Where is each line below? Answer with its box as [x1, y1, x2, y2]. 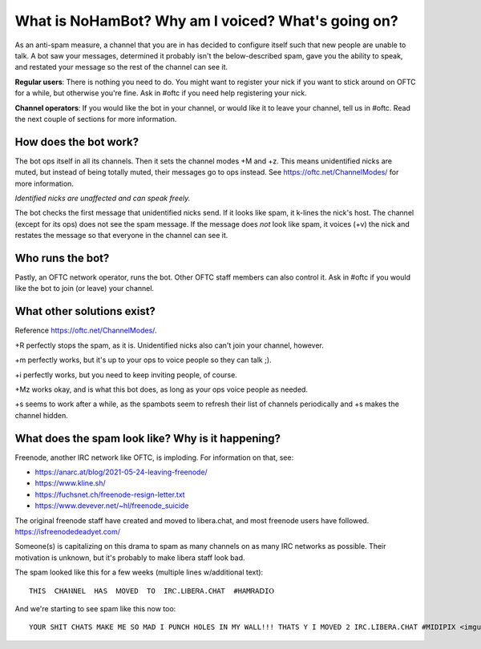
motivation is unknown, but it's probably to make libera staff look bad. [14, 553, 245, 562]
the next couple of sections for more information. [14, 114, 177, 123]
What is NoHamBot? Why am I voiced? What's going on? [14, 12, 398, 30]
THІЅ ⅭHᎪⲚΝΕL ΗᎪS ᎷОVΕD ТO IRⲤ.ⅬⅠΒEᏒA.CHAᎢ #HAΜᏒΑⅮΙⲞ [29, 586, 274, 595]
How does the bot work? [14, 135, 139, 148]
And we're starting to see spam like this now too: [14, 603, 176, 613]
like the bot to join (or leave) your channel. [14, 284, 155, 293]
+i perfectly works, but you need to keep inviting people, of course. [14, 369, 238, 380]
